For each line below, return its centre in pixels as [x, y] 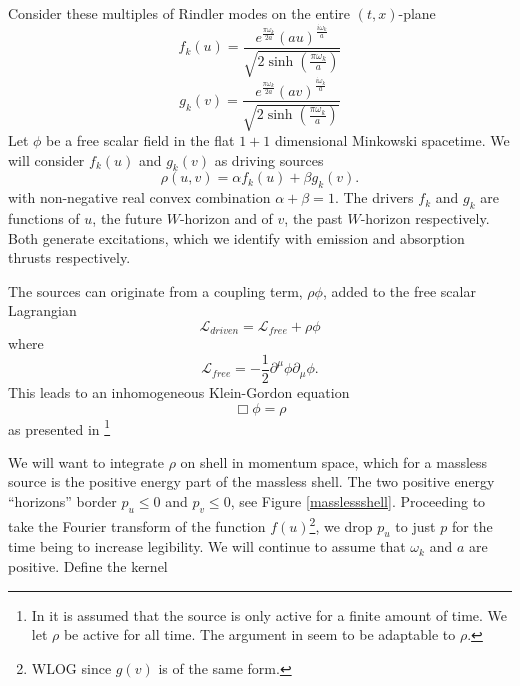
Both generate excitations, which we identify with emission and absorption [236, 237]
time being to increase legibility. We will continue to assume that [207, 546]
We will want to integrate [86, 461]
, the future [127, 217]
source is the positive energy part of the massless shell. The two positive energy [251, 481]
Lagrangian [42, 310]
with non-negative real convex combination [139, 197]
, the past [313, 217]
